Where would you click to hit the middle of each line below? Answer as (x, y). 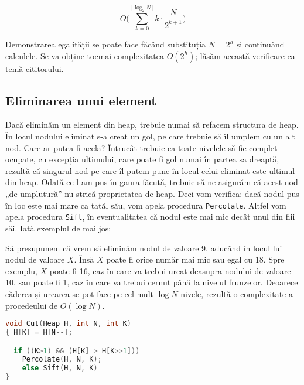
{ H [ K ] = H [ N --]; (39, 332)
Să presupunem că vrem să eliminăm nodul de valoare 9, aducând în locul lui (144, 248)
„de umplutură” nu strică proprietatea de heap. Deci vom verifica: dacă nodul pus (152, 194)
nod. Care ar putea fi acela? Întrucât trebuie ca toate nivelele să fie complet (141, 147)
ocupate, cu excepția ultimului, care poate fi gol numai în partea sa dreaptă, (142, 159)
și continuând (260, 44)
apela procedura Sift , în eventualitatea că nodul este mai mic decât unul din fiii (150, 217)
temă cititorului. (35, 68)
